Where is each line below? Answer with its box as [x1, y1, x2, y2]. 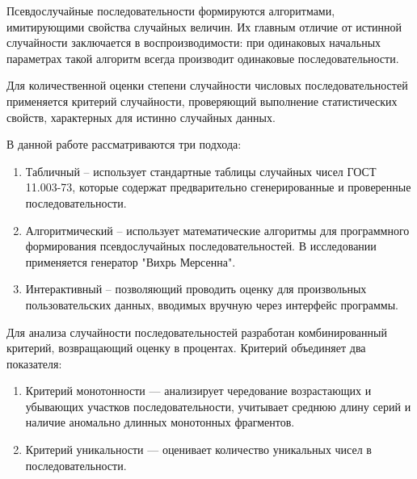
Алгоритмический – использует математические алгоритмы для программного [25, 221, 410, 238]
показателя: [6, 355, 62, 372]
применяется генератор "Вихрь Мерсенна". [25, 253, 236, 270]
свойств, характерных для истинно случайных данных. [6, 108, 276, 125]
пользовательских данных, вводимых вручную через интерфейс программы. [25, 296, 398, 313]
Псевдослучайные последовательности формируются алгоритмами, [6, 2, 335, 19]
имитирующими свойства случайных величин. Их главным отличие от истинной [6, 18, 402, 35]
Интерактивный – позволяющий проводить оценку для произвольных [25, 280, 367, 297]
